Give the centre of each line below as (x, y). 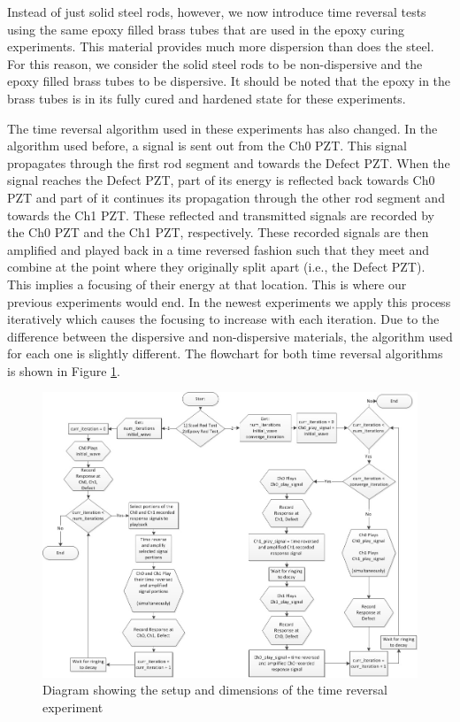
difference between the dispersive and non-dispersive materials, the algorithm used (230, 336)
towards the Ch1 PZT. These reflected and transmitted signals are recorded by (221, 215)
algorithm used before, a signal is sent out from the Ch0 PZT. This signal (207, 146)
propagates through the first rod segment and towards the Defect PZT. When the (229, 162)
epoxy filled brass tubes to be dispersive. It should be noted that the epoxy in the (229, 81)
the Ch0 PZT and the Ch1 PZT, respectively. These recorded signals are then (218, 232)
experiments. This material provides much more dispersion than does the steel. (221, 46)
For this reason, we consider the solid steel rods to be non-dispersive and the (215, 63)
